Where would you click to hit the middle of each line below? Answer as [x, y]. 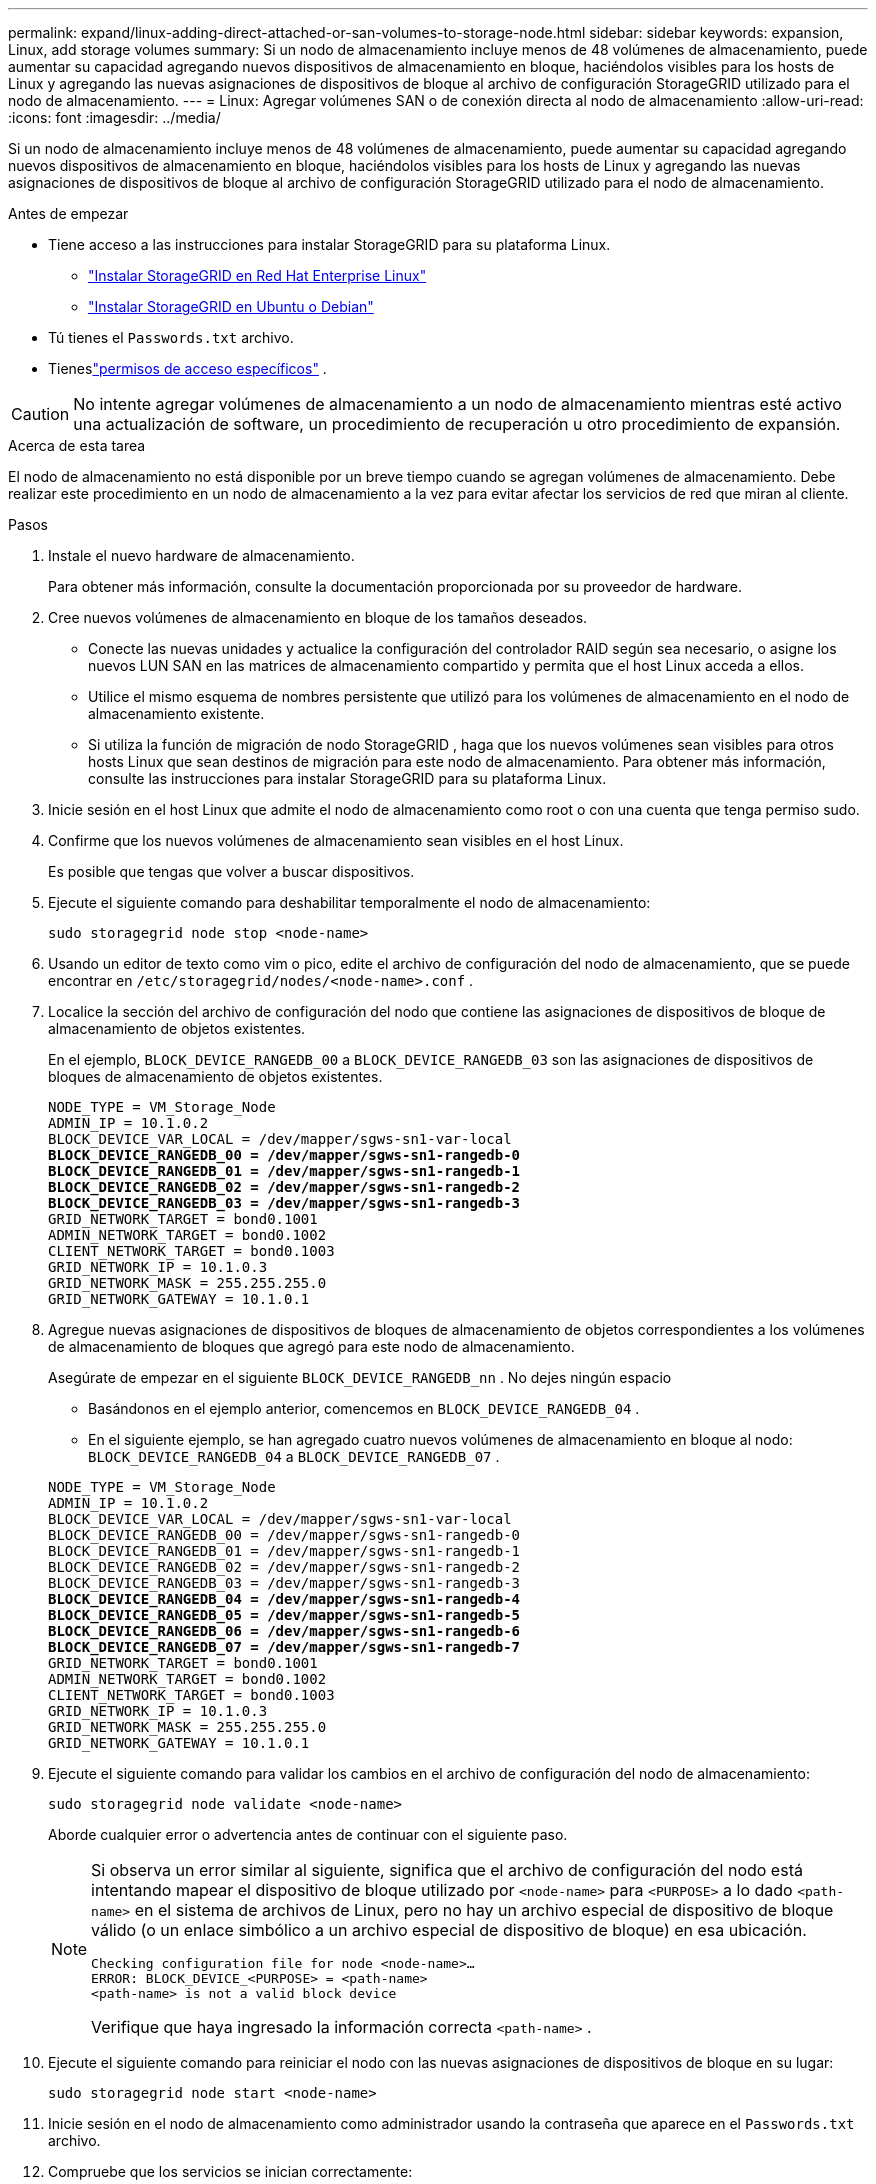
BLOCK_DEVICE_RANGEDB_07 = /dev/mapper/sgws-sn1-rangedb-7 [284, 1647]
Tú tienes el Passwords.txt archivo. [171, 337]
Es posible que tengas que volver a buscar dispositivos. [231, 871]
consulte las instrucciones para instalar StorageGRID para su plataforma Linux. [347, 778]
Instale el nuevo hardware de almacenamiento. [201, 555]
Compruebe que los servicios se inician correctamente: [230, 2171]
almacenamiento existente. [176, 713]
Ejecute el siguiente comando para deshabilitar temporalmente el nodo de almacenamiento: [349, 902]
